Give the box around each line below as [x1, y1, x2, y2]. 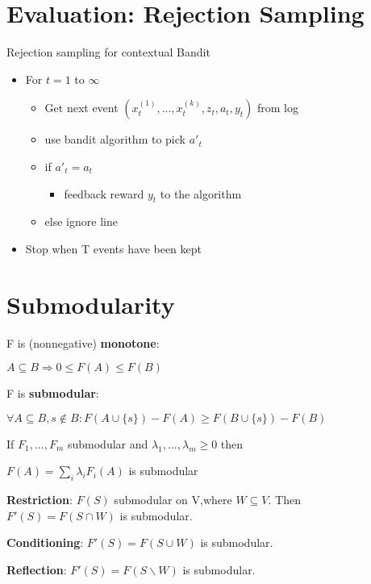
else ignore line [44, 213, 118, 230]
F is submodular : [6, 385, 99, 402]
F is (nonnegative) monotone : [6, 334, 160, 351]
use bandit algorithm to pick [44, 131, 185, 148]
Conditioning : [6, 534, 84, 551]
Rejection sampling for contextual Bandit [6, 44, 211, 60]
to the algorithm [160, 185, 242, 202]
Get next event [44, 99, 119, 116]
